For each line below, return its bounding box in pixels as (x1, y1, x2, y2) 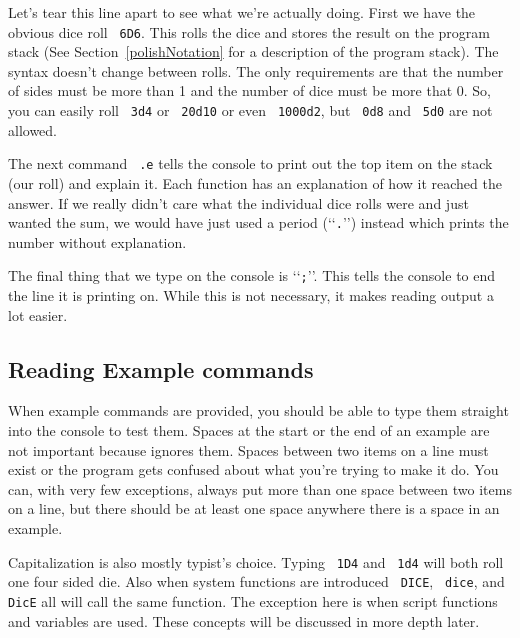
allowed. (8, 119, 57, 140)
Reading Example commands (8, 353, 314, 384)
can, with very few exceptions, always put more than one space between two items (8, 478, 512, 499)
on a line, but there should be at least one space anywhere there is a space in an (8, 498, 500, 519)
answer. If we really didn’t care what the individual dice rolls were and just (8, 192, 469, 213)
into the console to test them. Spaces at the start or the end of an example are (8, 420, 490, 441)
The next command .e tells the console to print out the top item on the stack (8, 153, 493, 174)
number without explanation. (8, 231, 187, 252)
